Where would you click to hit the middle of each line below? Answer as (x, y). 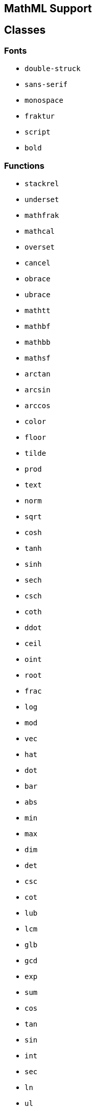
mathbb (38, 342)
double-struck (53, 69)
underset (42, 199)
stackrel (42, 183)
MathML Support (48, 8)
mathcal (40, 231)
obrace (38, 279)
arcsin (38, 390)
